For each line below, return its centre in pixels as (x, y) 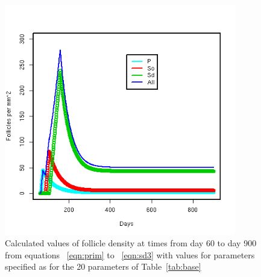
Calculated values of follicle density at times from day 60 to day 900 (131, 243)
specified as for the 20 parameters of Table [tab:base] (103, 266)
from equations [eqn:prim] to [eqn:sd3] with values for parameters (130, 254)
